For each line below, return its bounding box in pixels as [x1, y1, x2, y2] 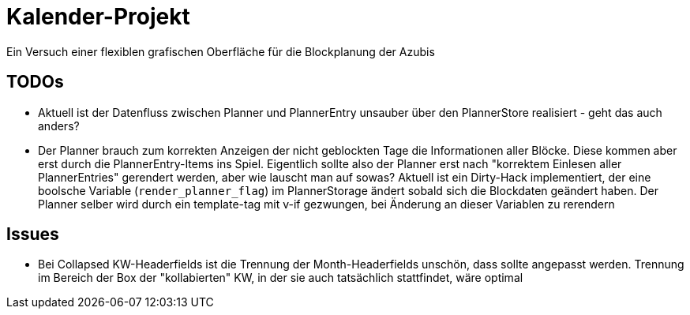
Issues [6, 224, 59, 245]
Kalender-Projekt [6, 3, 190, 30]
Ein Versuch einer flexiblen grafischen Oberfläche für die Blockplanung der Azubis [6, 44, 435, 58]
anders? [38, 118, 80, 133]
